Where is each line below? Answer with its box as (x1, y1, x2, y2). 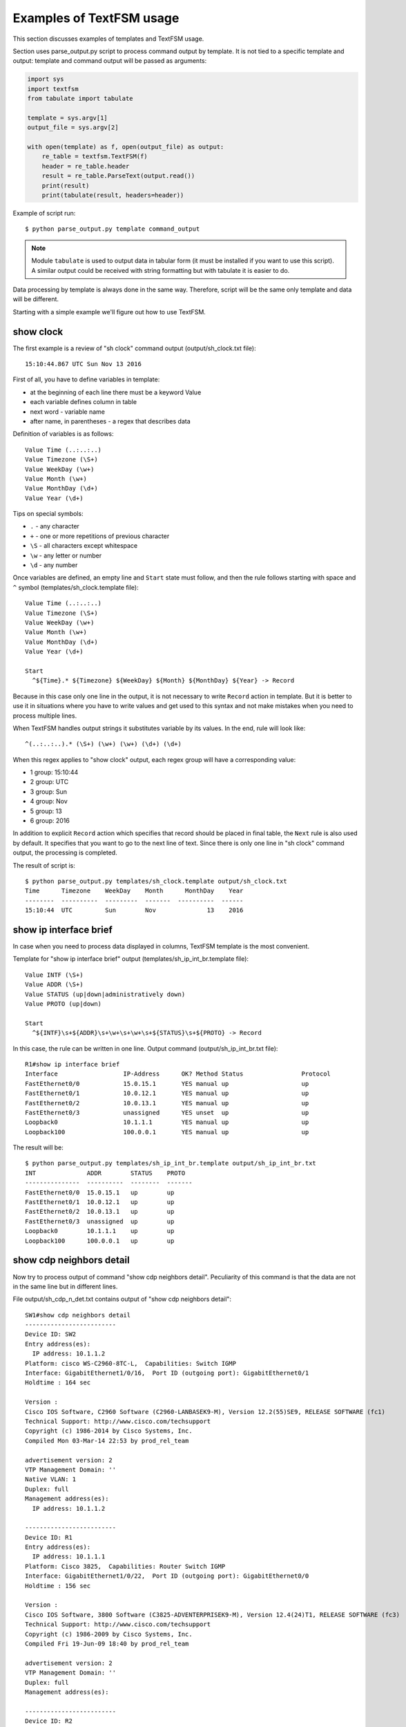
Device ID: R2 (25, 1717, 72, 1725)
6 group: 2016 (30, 817, 70, 825)
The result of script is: (12, 861, 75, 870)
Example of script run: (12, 209, 76, 217)
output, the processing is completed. (12, 848, 117, 857)
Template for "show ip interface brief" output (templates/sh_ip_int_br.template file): (12, 955, 249, 963)
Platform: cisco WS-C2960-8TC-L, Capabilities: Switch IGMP (25, 1359, 236, 1367)
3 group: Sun (30, 788, 67, 796)
